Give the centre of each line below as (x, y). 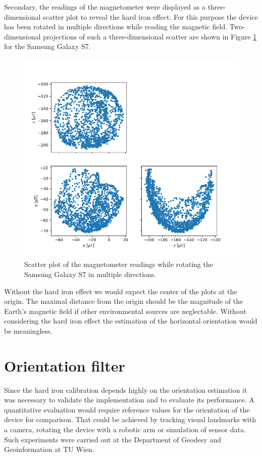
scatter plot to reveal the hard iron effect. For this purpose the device (150, 16)
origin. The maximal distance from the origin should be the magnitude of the (124, 301)
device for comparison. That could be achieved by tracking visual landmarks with (130, 419)
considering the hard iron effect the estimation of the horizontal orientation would (131, 321)
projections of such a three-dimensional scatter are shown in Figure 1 (150, 36)
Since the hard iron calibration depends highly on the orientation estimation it (126, 390)
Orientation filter (65, 365)
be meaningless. (28, 330)
